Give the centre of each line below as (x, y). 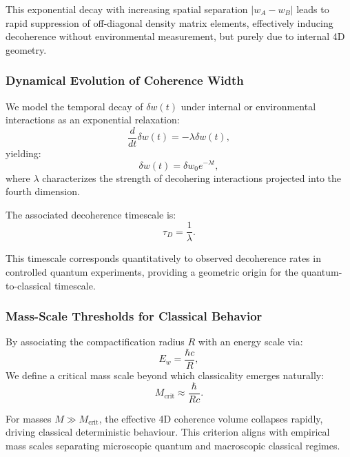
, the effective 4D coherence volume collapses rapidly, (211, 418)
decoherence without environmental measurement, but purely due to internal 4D (175, 36)
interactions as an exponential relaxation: (93, 120)
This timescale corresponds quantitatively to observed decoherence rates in (163, 258)
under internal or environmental (248, 106)
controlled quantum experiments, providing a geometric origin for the (152, 271)
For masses (29, 418)
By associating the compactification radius (95, 342)
